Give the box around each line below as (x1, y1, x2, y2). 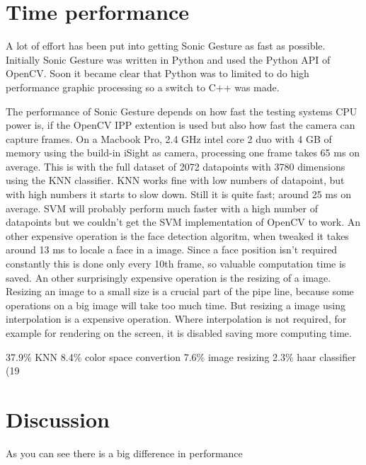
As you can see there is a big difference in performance (6, 445, 243, 460)
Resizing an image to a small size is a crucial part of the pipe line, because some (6, 284, 354, 299)
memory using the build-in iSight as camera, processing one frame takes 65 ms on (6, 145, 360, 160)
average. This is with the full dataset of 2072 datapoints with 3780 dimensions (6, 159, 345, 173)
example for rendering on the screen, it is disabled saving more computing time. (6, 326, 352, 340)
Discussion (6, 404, 110, 433)
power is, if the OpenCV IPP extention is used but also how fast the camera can (6, 117, 355, 132)
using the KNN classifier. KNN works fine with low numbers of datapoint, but (6, 173, 345, 188)
